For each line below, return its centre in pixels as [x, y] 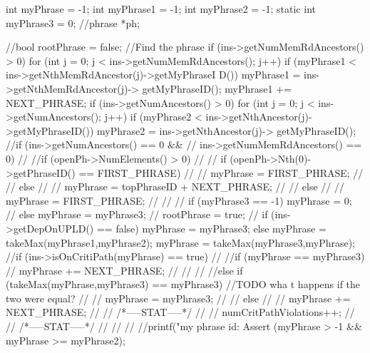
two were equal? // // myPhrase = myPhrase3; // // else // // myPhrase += [178, 298]
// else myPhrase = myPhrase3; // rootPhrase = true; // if [137, 214]
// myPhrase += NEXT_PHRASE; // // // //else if [124, 270]
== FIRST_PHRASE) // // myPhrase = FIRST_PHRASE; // [221, 172]
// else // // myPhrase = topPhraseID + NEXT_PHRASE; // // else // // [175, 186]
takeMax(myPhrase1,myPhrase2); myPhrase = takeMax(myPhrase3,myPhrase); [181, 242]
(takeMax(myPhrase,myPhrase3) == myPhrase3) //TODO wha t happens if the [183, 284]
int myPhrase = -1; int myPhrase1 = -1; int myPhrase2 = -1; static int [161, 9]
